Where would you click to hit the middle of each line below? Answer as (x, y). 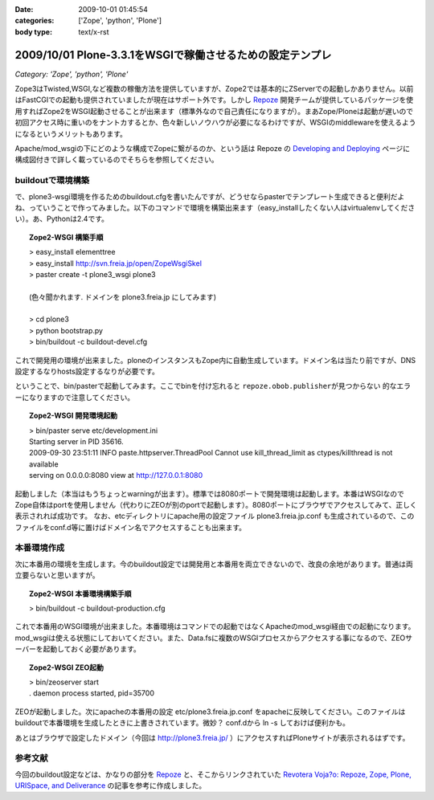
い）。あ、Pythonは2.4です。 (61, 219)
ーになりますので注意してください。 (75, 397)
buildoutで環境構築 (52, 181)
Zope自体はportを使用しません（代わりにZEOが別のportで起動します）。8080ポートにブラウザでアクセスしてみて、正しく (216, 504)
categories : (35, 21)
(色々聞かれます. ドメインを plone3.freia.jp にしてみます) (123, 296)
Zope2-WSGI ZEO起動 (67, 667)
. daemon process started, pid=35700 (92, 693)
